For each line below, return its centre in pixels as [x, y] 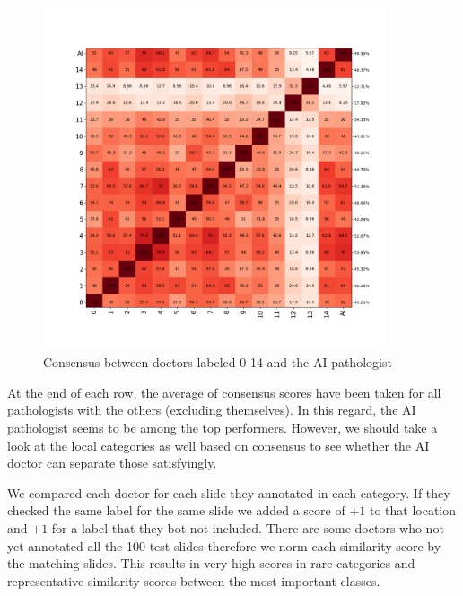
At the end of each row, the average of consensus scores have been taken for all [224, 392]
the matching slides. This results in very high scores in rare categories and [211, 563]
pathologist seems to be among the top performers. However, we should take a [223, 427]
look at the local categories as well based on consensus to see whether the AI [218, 445]
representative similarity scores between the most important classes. [194, 580]
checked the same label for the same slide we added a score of [176, 510]
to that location [413, 510]
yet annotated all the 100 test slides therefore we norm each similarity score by [224, 545]
